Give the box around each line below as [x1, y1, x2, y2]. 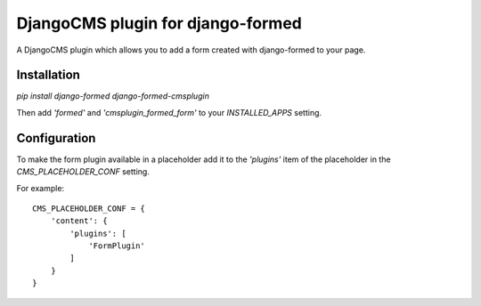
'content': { [50, 216, 108, 226]
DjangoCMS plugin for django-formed [16, 13, 302, 33]
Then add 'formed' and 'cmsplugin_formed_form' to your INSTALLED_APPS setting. [16, 107, 322, 117]
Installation [16, 68, 80, 83]
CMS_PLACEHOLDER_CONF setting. [16, 166, 151, 177]
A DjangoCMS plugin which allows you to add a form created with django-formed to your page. [16, 44, 366, 55]
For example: [16, 182, 65, 193]
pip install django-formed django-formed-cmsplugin [16, 91, 209, 101]
